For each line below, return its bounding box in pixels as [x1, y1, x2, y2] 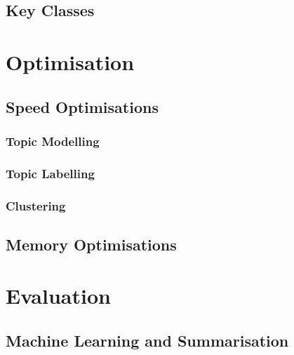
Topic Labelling [6, 164, 95, 182]
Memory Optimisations [6, 233, 177, 255]
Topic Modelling [6, 132, 100, 149]
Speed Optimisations [6, 95, 159, 117]
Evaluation [6, 281, 111, 310]
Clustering [6, 196, 66, 214]
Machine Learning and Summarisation [6, 330, 289, 351]
